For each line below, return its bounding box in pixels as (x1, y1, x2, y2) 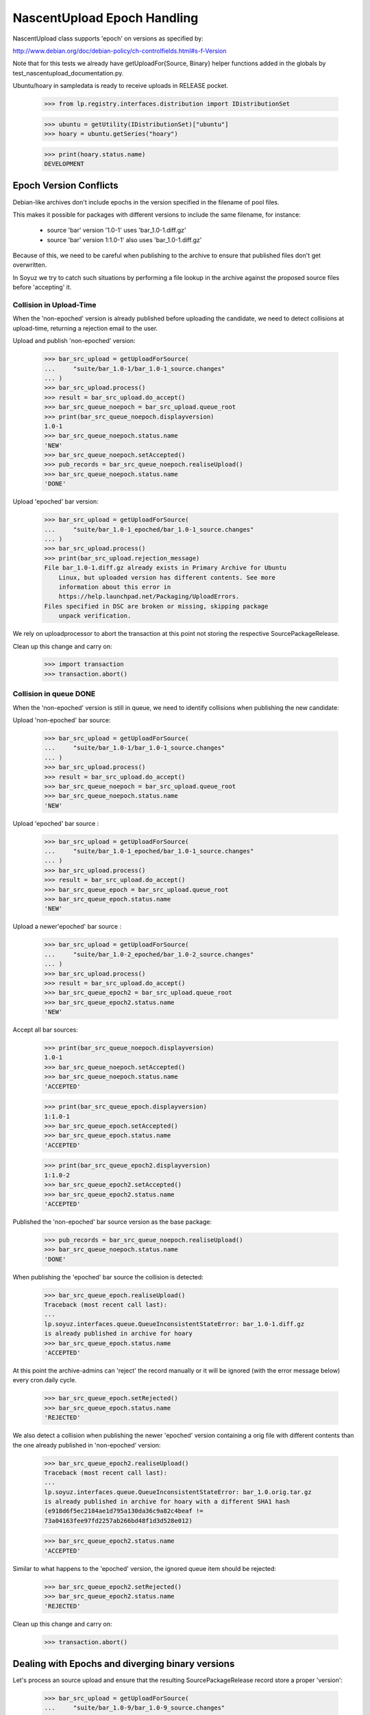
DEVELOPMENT (44, 160, 85, 168)
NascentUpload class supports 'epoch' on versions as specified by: (12, 34, 203, 43)
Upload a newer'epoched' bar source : (12, 923, 122, 931)
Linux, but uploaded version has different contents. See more (58, 573, 276, 581)
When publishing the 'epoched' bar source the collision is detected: (12, 1273, 203, 1281)
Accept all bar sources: (12, 1026, 78, 1034)
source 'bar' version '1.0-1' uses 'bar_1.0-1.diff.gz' (47, 226, 186, 235)
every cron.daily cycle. (12, 1376, 77, 1384)
